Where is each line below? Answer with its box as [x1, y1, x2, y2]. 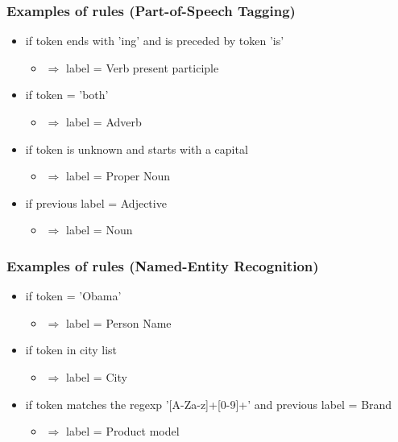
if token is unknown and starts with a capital [25, 140, 248, 157]
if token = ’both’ [25, 86, 109, 103]
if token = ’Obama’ [25, 287, 122, 304]
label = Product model [65, 423, 180, 440]
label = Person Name [65, 314, 172, 331]
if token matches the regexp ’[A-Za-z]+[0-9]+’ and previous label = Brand [25, 395, 392, 412]
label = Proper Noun [65, 167, 171, 184]
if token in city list [25, 341, 118, 358]
